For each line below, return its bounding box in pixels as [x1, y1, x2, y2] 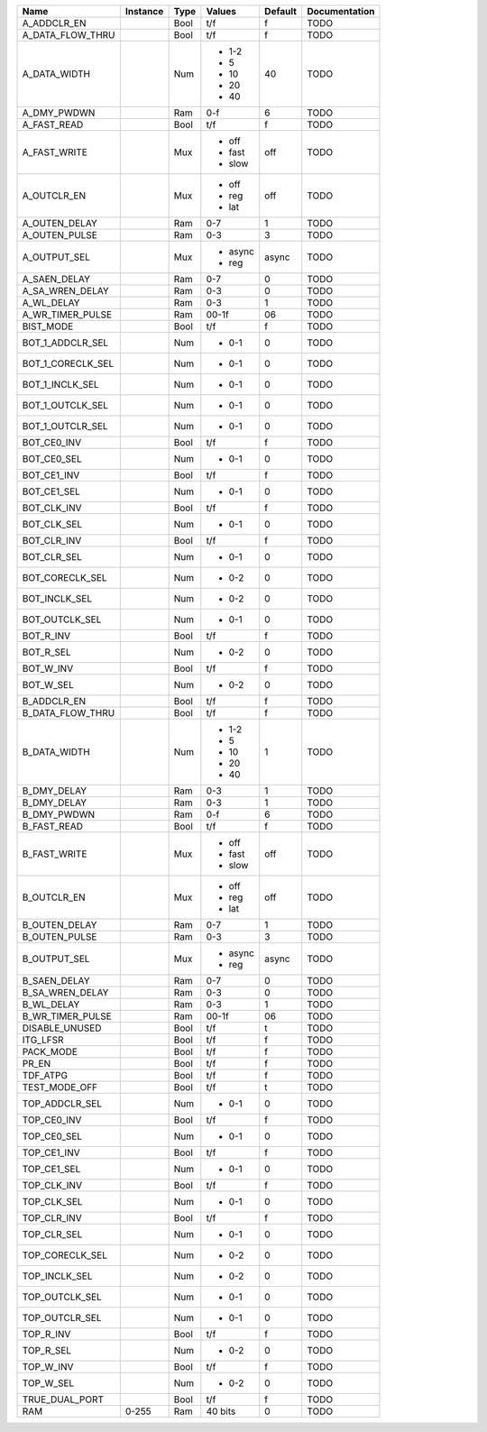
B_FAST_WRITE [22, 848, 87, 860]
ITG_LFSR [22, 1033, 64, 1046]
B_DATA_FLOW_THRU [22, 707, 115, 719]
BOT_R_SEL [22, 646, 71, 658]
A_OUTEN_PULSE [22, 229, 98, 241]
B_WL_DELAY [22, 998, 80, 1010]
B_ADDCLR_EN [22, 695, 87, 707]
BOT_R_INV [22, 629, 71, 642]
